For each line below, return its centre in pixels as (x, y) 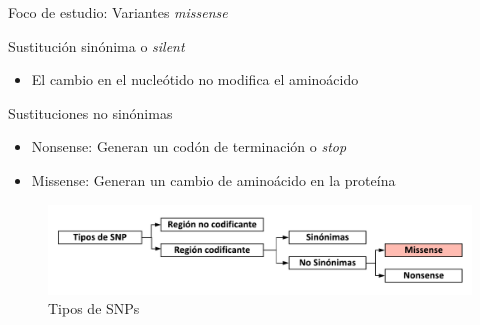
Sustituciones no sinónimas (90, 112)
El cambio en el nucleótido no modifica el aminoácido (195, 79)
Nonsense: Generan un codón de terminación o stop (189, 146)
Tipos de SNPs (94, 308)
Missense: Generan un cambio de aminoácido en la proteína (213, 179)
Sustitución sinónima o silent (96, 45)
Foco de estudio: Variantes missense (118, 12)
